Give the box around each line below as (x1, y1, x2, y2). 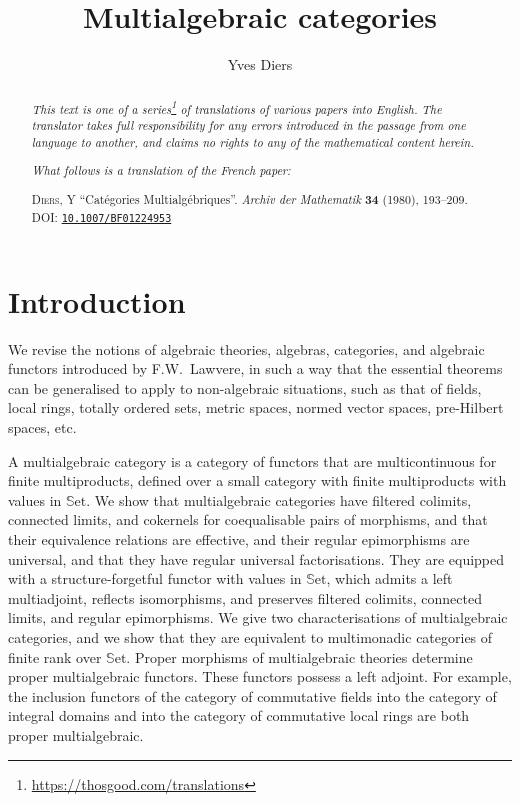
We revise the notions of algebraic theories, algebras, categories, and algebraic (8, 338, 485, 359)
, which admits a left (326, 568, 453, 589)
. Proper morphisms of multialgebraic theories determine (126, 646, 473, 667)
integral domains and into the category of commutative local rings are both (8, 705, 470, 726)
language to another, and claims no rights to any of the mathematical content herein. (31, 133, 474, 150)
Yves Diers (227, 54, 293, 75)
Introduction (8, 280, 186, 321)
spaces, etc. (8, 417, 77, 437)
